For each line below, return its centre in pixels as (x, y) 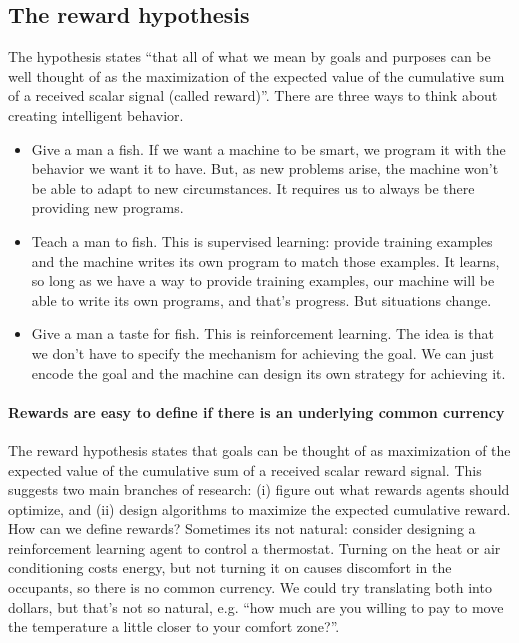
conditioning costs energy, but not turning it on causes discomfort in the (230, 567)
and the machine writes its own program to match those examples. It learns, (265, 260)
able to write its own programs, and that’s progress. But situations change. (261, 299)
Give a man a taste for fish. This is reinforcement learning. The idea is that (263, 333)
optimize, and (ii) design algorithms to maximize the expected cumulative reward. (259, 508)
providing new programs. (107, 207)
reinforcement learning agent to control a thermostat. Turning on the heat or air (254, 547)
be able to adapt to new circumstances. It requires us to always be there (253, 187)
